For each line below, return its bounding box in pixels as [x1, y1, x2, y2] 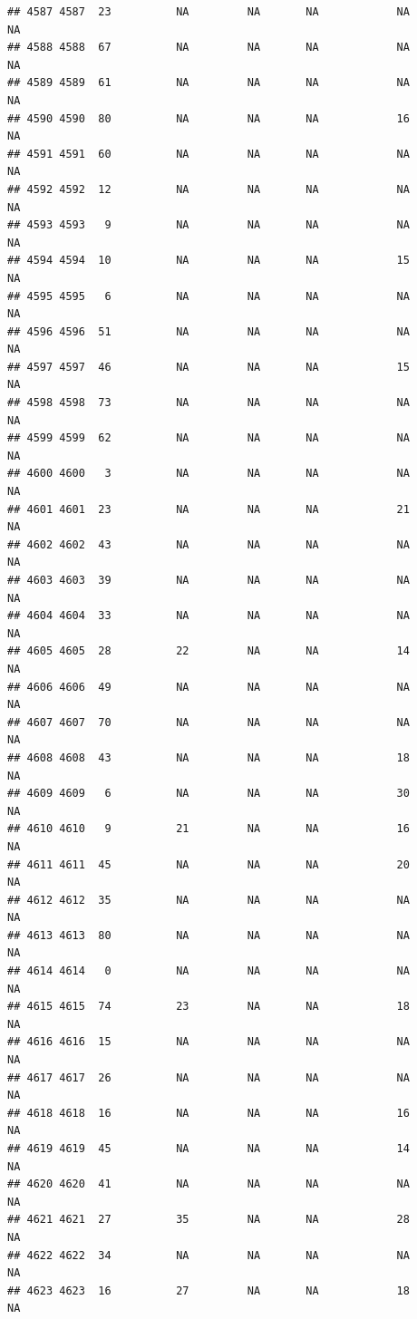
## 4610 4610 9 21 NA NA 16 [7, 822, 410, 836]
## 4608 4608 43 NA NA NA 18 [7, 751, 410, 764]
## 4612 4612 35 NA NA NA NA [7, 893, 410, 907]
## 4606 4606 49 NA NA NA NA [7, 680, 410, 693]
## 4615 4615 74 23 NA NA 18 [7, 1000, 410, 1013]
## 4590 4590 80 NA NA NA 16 [7, 112, 410, 125]
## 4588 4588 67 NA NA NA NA [7, 41, 410, 54]
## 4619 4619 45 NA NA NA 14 [7, 1142, 410, 1155]
